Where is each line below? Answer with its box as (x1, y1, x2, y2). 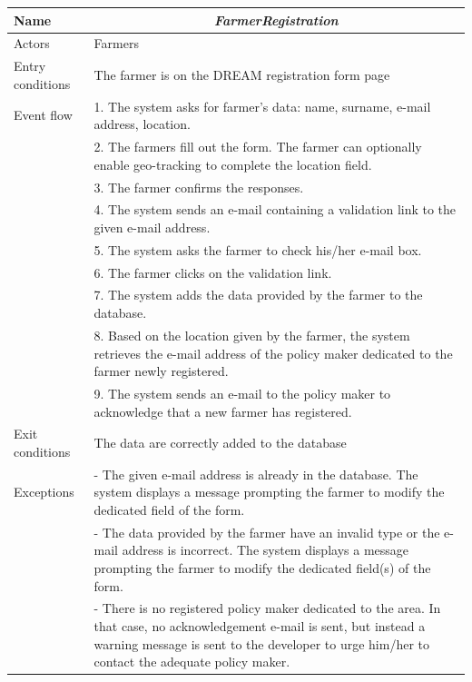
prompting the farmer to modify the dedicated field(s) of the (93, 558, 431, 578)
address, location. (93, 114, 191, 133)
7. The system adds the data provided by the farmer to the (93, 285, 423, 304)
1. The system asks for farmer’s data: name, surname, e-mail (93, 96, 431, 115)
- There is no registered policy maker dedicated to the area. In (93, 598, 441, 618)
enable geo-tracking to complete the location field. (93, 154, 372, 173)
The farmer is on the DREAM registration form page (93, 64, 390, 84)
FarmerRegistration (213, 10, 339, 29)
